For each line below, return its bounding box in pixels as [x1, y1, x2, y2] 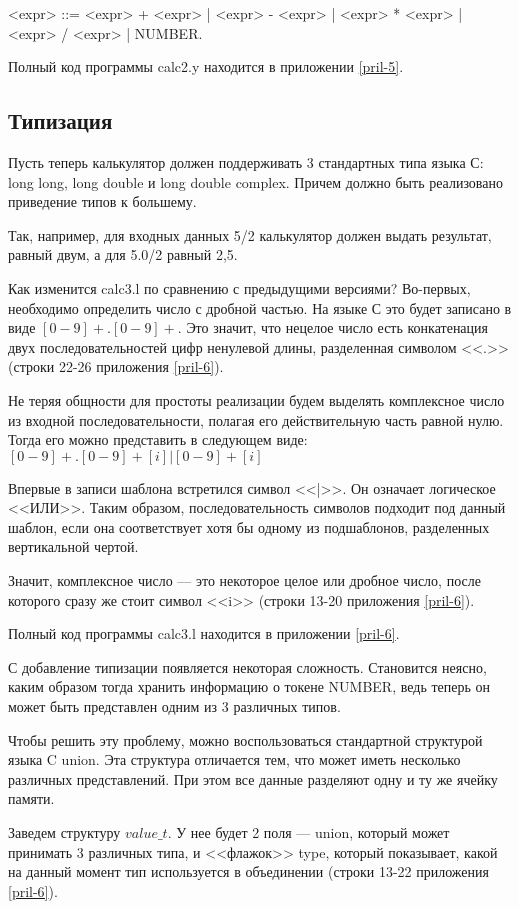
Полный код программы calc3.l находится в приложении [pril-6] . [8, 623, 400, 644]
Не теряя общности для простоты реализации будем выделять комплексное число [8, 389, 505, 410]
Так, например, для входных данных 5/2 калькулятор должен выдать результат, [8, 224, 492, 245]
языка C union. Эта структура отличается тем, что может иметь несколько [8, 749, 461, 770]
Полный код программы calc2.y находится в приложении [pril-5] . [8, 56, 404, 77]
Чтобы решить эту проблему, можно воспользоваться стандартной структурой [8, 729, 483, 750]
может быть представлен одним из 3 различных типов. [8, 696, 341, 717]
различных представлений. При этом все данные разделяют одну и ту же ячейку [8, 768, 498, 789]
